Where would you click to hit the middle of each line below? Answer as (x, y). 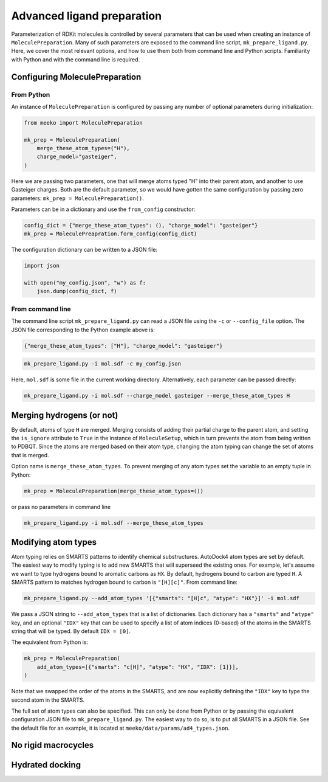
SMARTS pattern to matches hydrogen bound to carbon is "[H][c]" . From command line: (125, 582)
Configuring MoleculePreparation (76, 77)
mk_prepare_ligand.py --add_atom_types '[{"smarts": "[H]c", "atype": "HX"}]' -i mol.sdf (162, 598)
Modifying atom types (54, 542)
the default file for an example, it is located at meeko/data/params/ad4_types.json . (121, 728)
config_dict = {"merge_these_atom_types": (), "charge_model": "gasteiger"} (141, 225)
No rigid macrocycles (53, 745)
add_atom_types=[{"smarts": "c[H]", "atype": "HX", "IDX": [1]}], (138, 667)
